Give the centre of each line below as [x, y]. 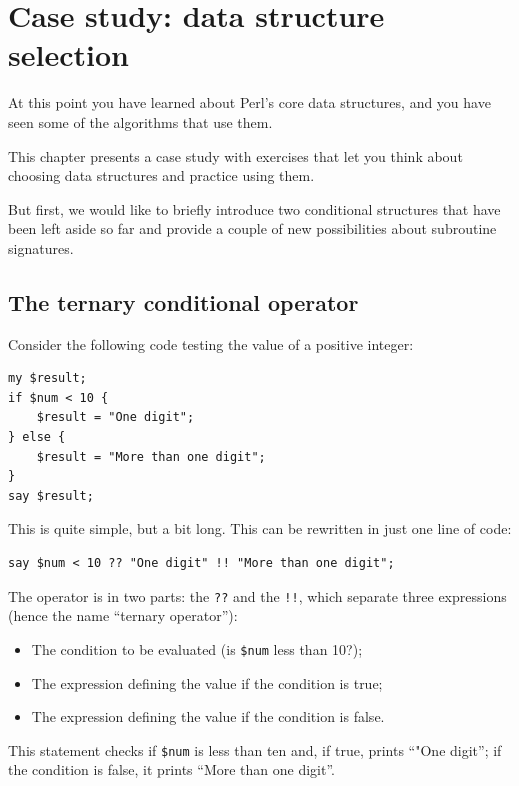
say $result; [51, 495]
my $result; [47, 378]
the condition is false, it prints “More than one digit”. [171, 769]
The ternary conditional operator [183, 301]
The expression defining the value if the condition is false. [208, 716]
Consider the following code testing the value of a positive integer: [211, 343]
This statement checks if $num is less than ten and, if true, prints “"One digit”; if [255, 749]
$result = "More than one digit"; [151, 456]
